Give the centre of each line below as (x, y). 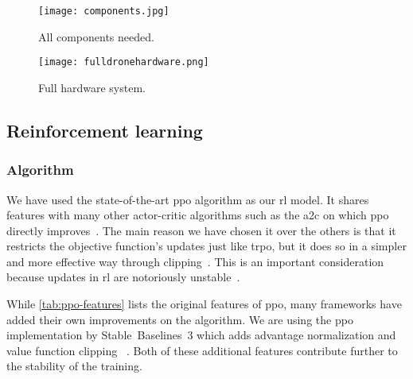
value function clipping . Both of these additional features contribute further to (202, 350)
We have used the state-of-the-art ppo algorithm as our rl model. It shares (188, 199)
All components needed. (96, 36)
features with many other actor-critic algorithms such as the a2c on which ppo (198, 215)
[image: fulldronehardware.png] (124, 62)
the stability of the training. (74, 366)
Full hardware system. (92, 87)
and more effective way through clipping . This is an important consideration (195, 261)
